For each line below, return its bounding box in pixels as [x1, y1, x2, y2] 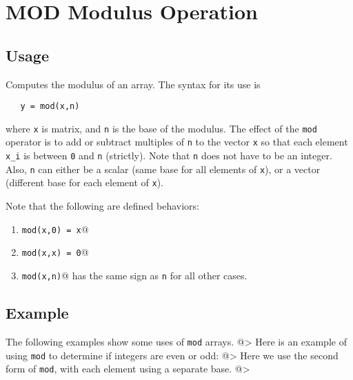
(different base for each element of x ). [6, 175, 163, 190]
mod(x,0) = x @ [21, 221, 89, 236]
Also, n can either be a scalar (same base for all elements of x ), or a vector [6, 161, 321, 176]
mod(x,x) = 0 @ [21, 245, 89, 259]
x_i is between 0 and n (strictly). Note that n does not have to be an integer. [6, 148, 332, 163]
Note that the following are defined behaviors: [6, 199, 199, 213]
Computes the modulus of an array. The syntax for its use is [6, 77, 261, 91]
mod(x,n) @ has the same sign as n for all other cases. [21, 268, 248, 283]
